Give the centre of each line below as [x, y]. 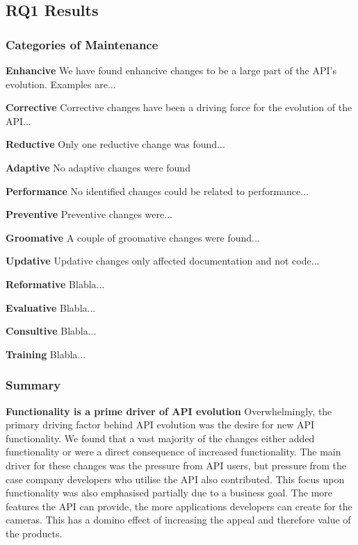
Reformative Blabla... [55, 284]
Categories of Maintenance [82, 44]
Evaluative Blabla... [51, 307]
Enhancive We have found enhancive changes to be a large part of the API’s [171, 70]
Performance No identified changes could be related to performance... [157, 191]
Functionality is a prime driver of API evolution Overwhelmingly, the [169, 411]
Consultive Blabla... [51, 331]
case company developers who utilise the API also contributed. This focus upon [175, 479]
